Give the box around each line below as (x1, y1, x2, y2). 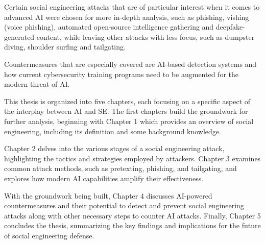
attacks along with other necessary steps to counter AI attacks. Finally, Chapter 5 (4, 210, 261, 221)
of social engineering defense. (4, 230, 94, 240)
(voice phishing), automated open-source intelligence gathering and (4, 21, 214, 32)
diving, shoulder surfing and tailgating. (4, 41, 126, 52)
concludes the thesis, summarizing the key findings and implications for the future (4, 220, 261, 231)
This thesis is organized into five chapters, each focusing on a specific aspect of (4, 95, 251, 106)
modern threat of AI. (4, 79, 70, 89)
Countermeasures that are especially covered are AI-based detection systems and (4, 58, 257, 69)
